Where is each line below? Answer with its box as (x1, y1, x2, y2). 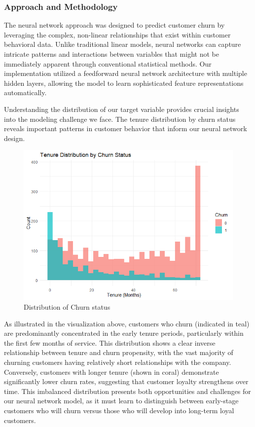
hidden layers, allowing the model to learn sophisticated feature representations (4, 77, 244, 88)
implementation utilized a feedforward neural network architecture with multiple (4, 68, 247, 78)
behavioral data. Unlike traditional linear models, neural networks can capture (4, 39, 241, 49)
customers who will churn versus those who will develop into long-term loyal (4, 405, 234, 416)
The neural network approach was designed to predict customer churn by (4, 20, 225, 30)
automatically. (4, 87, 47, 98)
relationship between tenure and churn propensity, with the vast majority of (4, 347, 233, 357)
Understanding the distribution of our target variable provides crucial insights (4, 104, 239, 114)
